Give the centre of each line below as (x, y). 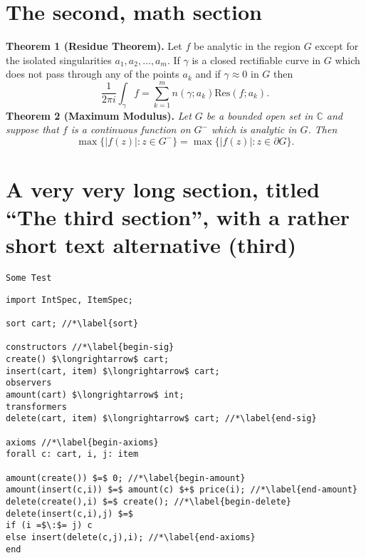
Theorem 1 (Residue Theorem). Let (94, 46)
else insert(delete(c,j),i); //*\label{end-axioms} (131, 537)
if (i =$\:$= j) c (49, 526)
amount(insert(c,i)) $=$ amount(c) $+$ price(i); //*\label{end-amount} (182, 490)
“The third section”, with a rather (178, 217)
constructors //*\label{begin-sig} (90, 347)
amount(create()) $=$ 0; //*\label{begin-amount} (126, 478)
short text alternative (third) (151, 245)
